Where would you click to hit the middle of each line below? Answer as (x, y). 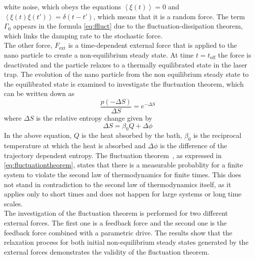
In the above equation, (38, 135)
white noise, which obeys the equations (63, 6)
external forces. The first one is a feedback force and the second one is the (115, 222)
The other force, (28, 45)
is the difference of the (194, 146)
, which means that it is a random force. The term (169, 16)
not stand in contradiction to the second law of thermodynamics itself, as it (118, 184)
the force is (235, 54)
